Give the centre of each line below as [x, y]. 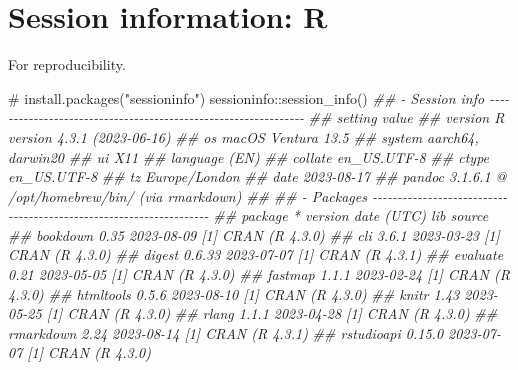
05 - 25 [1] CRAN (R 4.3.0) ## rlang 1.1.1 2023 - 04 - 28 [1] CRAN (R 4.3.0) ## [253, 313]
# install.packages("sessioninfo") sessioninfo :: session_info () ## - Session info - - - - [259, 97]
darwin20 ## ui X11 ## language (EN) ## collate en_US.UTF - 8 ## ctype [249, 156]
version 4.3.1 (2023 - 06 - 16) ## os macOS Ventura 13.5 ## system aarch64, [243, 136]
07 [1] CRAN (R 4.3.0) [79, 352]
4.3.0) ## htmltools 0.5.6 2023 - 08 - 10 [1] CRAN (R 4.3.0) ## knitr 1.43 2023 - [253, 293]
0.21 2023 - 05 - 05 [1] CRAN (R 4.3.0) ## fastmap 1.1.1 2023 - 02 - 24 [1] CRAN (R [259, 274]
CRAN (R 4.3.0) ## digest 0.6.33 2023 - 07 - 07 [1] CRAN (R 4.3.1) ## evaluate [256, 254]
